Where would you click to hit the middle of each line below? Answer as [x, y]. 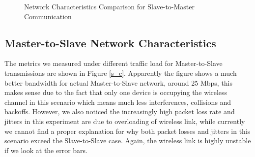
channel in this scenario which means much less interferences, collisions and [118, 102]
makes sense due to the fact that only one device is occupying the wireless [116, 92]
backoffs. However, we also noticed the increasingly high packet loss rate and [120, 111]
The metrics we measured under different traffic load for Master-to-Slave [113, 63]
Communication [48, 16]
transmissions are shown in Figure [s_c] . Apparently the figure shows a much [121, 73]
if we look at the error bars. [46, 150]
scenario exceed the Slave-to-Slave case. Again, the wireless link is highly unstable [128, 141]
